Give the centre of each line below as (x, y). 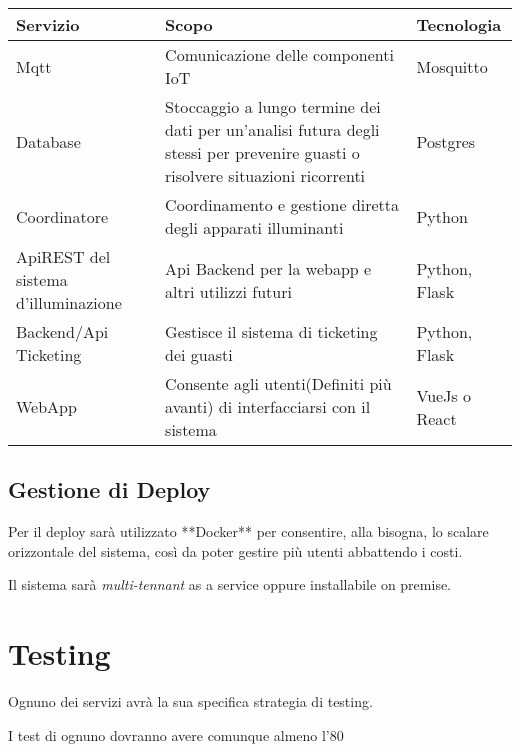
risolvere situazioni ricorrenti (265, 175)
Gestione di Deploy (109, 489)
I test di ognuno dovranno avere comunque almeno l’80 (176, 734)
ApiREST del (63, 256)
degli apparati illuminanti (254, 227)
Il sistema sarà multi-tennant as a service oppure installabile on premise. (230, 584)
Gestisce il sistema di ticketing (271, 331)
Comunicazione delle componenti (279, 54)
